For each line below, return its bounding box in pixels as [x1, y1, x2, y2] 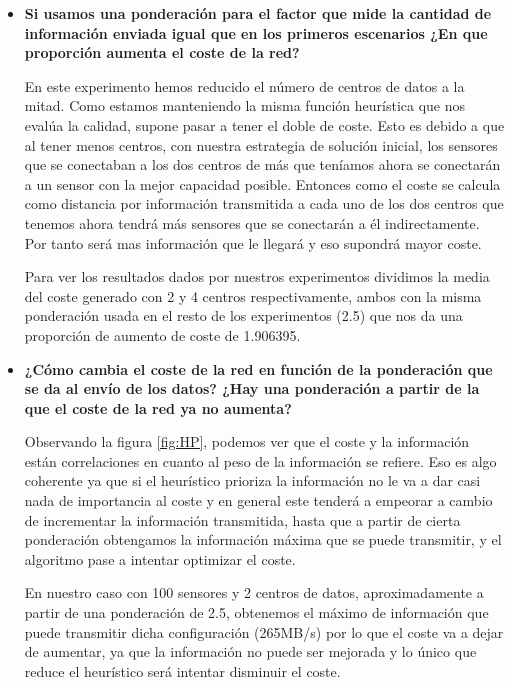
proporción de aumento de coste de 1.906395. [24, 324, 301, 345]
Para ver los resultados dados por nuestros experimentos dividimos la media [24, 266, 490, 287]
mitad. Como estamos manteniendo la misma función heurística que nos [24, 95, 466, 116]
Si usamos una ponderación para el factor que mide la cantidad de [24, 3, 492, 23]
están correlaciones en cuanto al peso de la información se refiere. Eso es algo [24, 450, 497, 471]
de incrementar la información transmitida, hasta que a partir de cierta [24, 509, 461, 530]
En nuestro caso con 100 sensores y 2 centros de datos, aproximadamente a [24, 582, 484, 603]
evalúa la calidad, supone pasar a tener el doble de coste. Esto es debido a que [24, 114, 505, 135]
